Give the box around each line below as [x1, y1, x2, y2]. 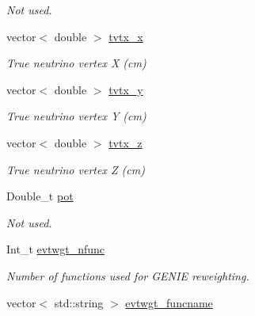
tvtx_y [108, 81, 143, 97]
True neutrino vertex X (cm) [6, 55, 147, 71]
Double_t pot [6, 188, 74, 204]
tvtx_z [108, 134, 143, 150]
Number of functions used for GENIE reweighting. [6, 267, 249, 284]
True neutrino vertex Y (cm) [6, 108, 147, 124]
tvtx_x [108, 28, 143, 44]
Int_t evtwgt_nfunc [6, 241, 105, 257]
